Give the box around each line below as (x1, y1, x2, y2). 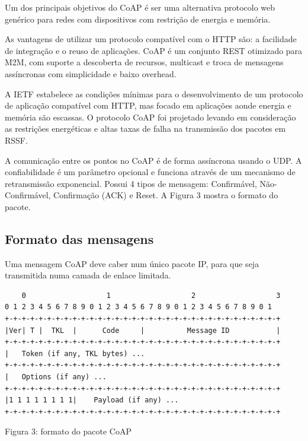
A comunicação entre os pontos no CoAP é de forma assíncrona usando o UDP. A (5, 154, 302, 166)
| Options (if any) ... (5, 373, 107, 382)
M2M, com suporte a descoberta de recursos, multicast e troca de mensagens (5, 56, 284, 68)
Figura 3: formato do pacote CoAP (5, 425, 131, 437)
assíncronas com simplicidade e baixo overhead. (5, 67, 177, 80)
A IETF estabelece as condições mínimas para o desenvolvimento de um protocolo (5, 87, 303, 100)
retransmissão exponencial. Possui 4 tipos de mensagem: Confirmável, (5, 177, 257, 189)
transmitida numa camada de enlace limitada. (5, 269, 171, 281)
